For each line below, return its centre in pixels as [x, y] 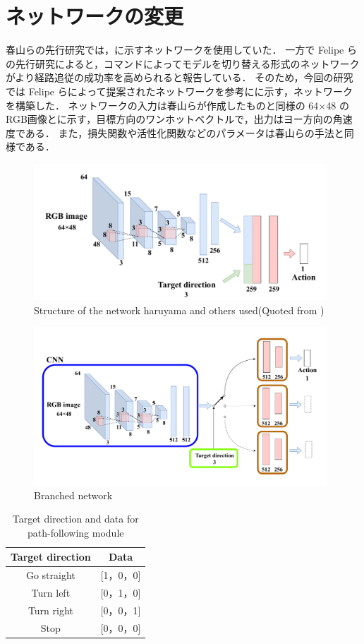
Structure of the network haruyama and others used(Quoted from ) [179, 310]
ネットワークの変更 [95, 16]
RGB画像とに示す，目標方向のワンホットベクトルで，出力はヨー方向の [169, 119]
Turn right [50, 610]
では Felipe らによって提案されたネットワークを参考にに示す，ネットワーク [180, 91]
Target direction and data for [75, 519]
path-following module [75, 532]
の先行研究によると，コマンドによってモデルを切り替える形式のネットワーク [183, 63]
